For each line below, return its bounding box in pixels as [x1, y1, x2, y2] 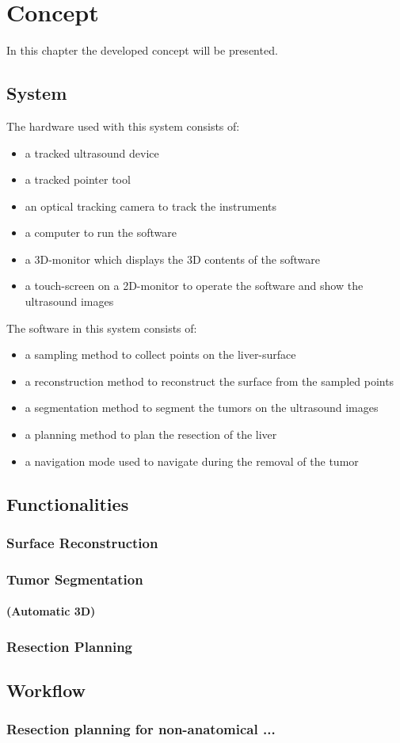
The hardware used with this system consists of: [6, 117, 240, 134]
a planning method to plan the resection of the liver [25, 426, 277, 443]
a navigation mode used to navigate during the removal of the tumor [25, 452, 359, 469]
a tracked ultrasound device [25, 144, 159, 161]
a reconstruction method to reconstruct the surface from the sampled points [25, 372, 394, 389]
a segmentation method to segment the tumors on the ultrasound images [25, 399, 379, 416]
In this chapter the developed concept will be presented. [6, 42, 278, 59]
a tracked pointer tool [25, 171, 131, 188]
